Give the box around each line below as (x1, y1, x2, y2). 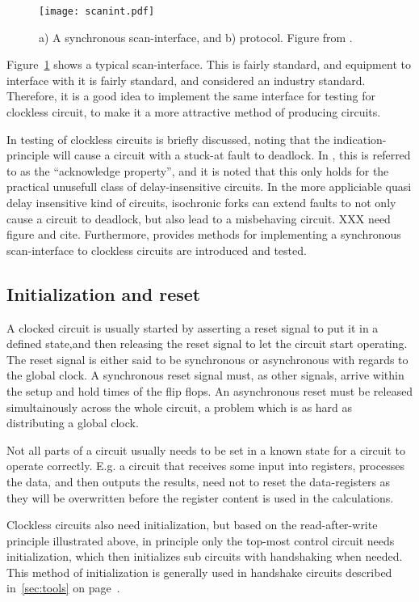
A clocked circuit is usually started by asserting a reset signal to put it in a (6, 319, 379, 336)
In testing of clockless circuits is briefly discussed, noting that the (6, 130, 330, 147)
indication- (333, 130, 387, 147)
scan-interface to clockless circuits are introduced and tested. (6, 241, 307, 258)
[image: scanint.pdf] (39, 6, 155, 17)
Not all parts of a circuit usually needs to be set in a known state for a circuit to (6, 441, 406, 458)
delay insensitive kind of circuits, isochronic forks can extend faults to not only (6, 194, 396, 210)
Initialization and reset (6, 281, 201, 306)
